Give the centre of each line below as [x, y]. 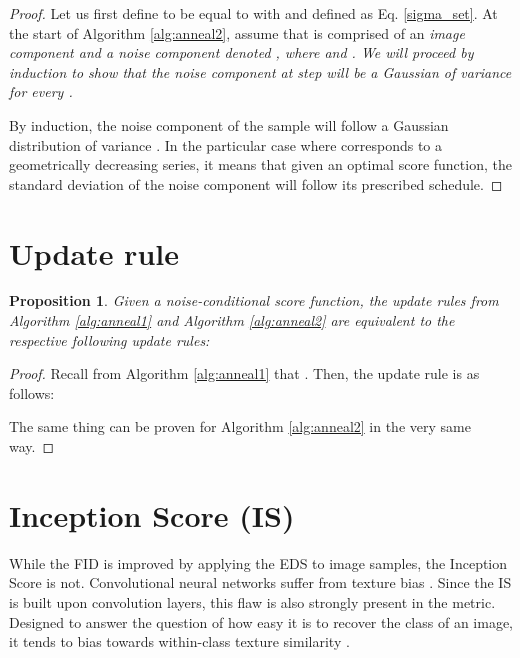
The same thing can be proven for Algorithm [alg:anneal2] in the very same [240, 426]
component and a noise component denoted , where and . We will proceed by [241, 52]
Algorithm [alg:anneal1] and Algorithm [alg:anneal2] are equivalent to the [232, 320]
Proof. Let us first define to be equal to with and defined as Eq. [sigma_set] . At [253, 13]
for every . [41, 91]
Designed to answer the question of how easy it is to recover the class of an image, [261, 621]
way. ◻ [32, 446]
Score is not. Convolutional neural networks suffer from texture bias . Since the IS [260, 582]
